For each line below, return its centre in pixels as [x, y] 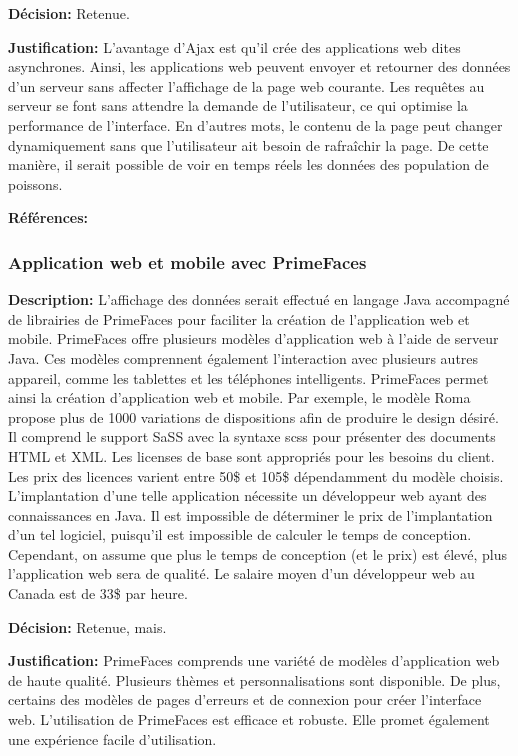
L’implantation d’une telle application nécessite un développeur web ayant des [247, 495]
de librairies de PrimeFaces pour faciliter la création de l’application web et [239, 318]
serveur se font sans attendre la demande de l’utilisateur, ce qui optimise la [238, 105]
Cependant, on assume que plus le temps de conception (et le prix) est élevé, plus [257, 553]
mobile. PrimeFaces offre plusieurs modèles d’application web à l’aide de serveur [253, 338]
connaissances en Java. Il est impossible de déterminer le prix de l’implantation [250, 514]
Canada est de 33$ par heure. [98, 593]
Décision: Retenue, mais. [87, 626]
